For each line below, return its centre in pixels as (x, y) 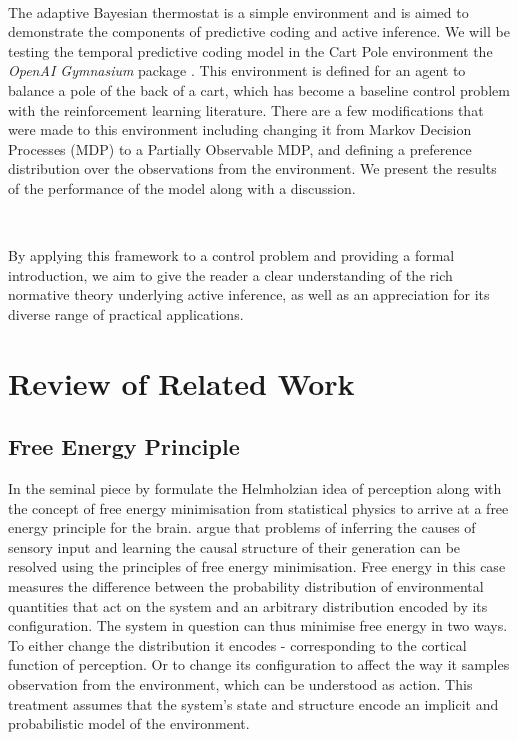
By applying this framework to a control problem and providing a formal (231, 255)
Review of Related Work (181, 382)
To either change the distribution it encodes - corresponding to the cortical (237, 644)
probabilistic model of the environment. (129, 723)
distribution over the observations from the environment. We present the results (252, 168)
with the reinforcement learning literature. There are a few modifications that (246, 109)
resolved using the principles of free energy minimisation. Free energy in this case (257, 566)
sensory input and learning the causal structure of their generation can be (234, 546)
